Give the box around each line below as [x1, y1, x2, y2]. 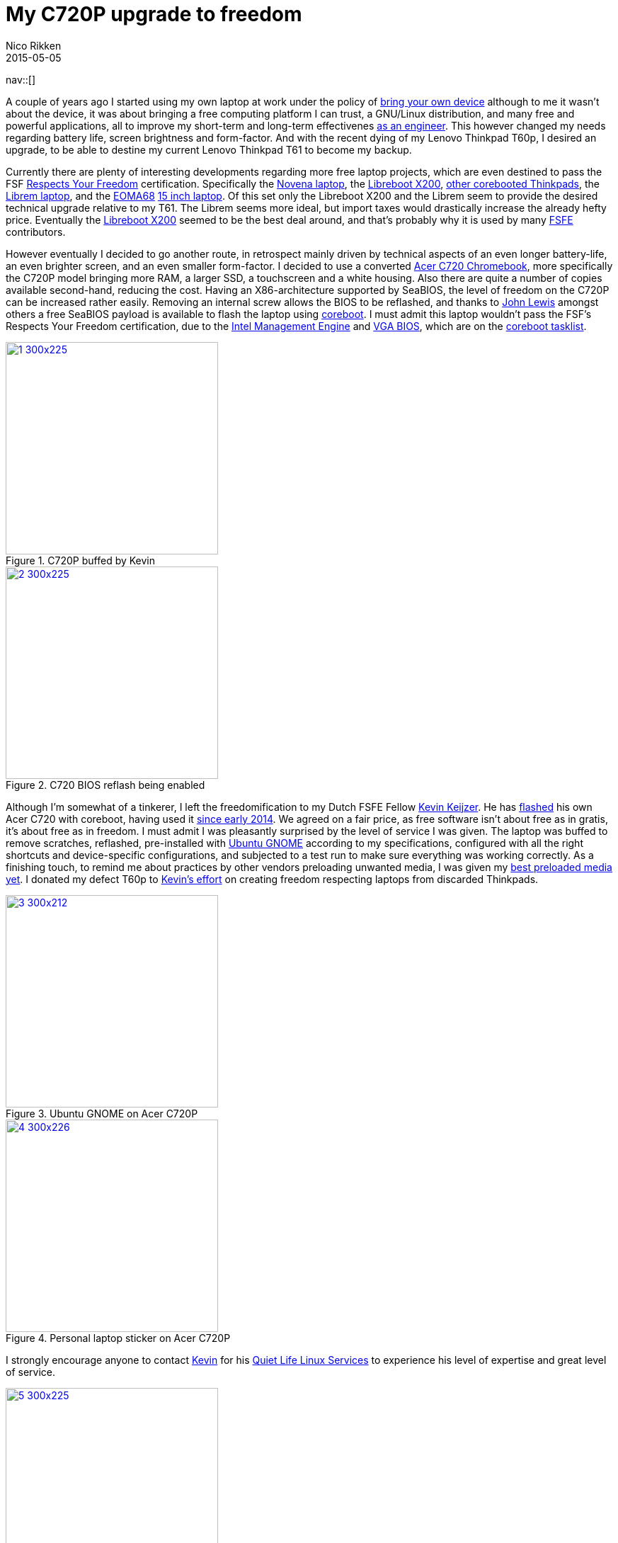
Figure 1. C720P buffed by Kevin [6, 554, 156, 566]
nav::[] [6, 73, 36, 86]
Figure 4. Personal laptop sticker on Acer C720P [6, 1331, 231, 1344]
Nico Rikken [6, 39, 62, 52]
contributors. [6, 225, 66, 238]
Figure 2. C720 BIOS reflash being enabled [6, 778, 205, 791]
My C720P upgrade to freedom [6, 2, 302, 26]
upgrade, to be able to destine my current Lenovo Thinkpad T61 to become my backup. [6, 143, 412, 156]
